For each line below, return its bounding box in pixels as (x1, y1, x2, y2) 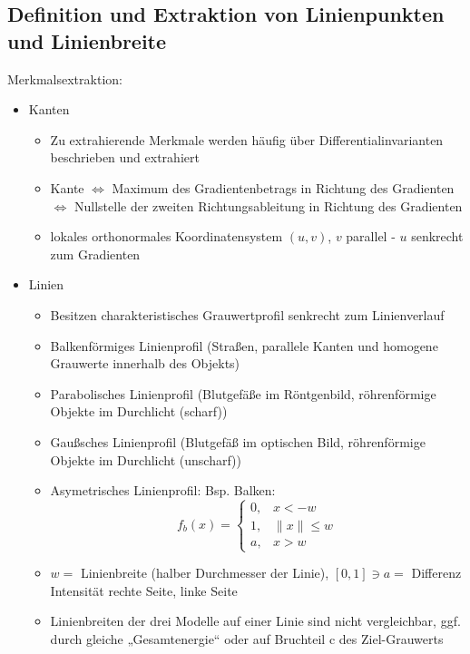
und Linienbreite (7, 26, 167, 54)
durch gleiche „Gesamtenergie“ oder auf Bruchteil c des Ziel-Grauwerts (50, 630, 444, 649)
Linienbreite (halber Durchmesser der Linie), (80, 563, 329, 582)
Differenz (411, 563, 462, 582)
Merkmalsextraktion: (7, 69, 122, 88)
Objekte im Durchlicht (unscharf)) (50, 450, 241, 469)
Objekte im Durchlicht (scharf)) (50, 402, 228, 421)
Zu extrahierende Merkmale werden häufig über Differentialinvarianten (50, 130, 444, 149)
